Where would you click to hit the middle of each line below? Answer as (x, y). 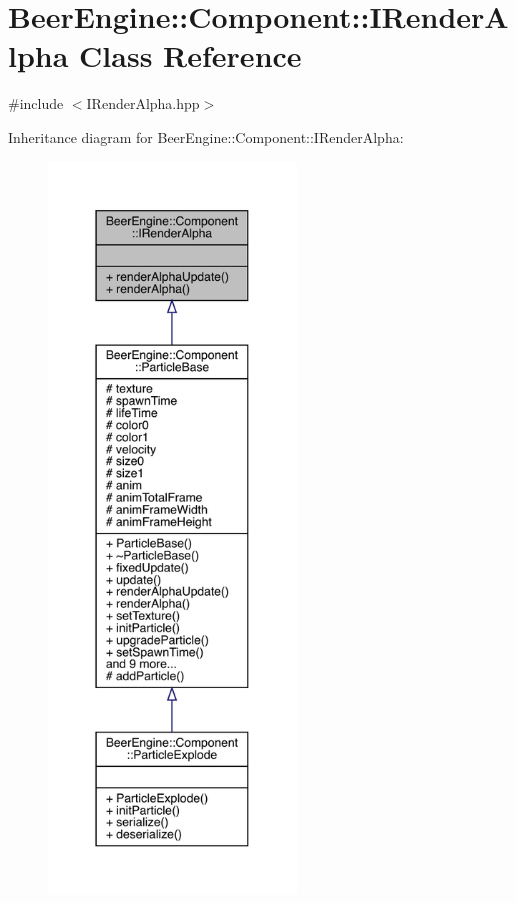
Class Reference (190, 55)
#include (36, 103)
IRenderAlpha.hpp (143, 103)
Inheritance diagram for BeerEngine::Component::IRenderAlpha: (206, 136)
